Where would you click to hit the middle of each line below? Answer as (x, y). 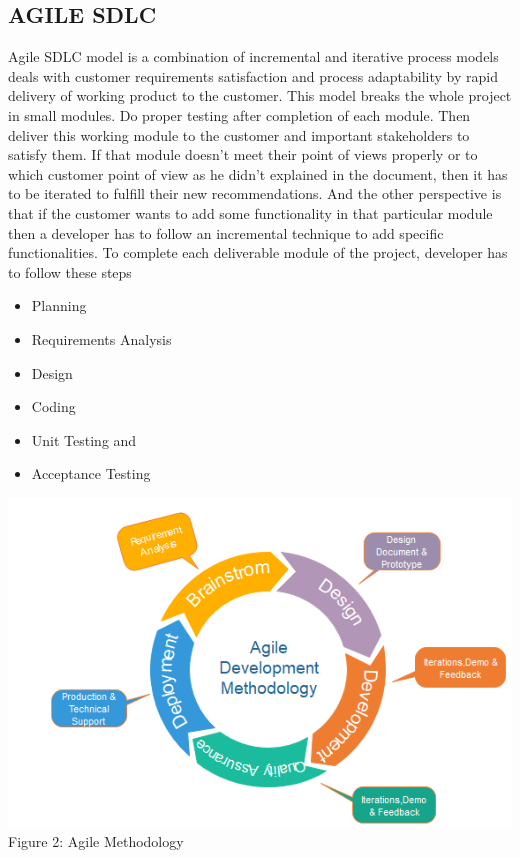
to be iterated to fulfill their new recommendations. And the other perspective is (255, 193)
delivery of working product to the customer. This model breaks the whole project (260, 95)
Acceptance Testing (91, 473)
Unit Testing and (84, 439)
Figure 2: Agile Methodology (96, 840)
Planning (59, 305)
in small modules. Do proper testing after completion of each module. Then (239, 114)
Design (52, 372)
